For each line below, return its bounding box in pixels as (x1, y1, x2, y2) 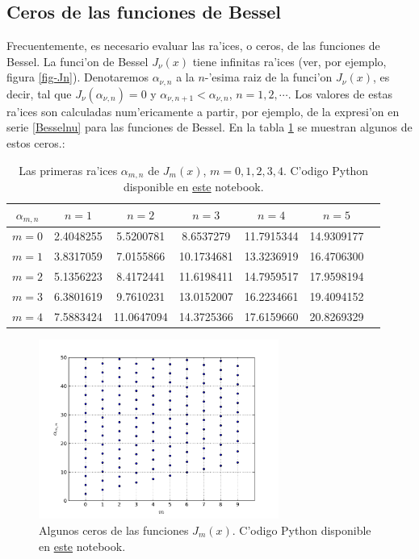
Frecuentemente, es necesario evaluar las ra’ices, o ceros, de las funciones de (6, 37, 380, 54)
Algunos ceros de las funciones (39, 522, 189, 539)
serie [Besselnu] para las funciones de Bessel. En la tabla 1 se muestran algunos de (6, 119, 413, 136)
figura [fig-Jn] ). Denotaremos (6, 69, 149, 86)
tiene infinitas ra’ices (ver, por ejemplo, (192, 52, 387, 69)
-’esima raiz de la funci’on (204, 69, 333, 86)
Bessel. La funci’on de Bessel (6, 52, 149, 69)
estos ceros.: (6, 135, 65, 152)
